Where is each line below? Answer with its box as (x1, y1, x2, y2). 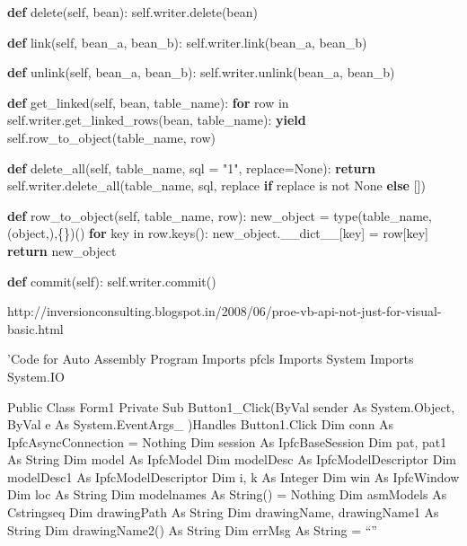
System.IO (7, 366, 65, 385)
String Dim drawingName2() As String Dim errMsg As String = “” (7, 520, 377, 539)
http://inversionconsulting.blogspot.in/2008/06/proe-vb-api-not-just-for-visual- (7, 302, 442, 321)
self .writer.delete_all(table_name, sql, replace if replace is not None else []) (7, 176, 426, 195)
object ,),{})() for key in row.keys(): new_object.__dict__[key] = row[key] (12, 224, 429, 242)
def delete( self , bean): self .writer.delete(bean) (7, 3, 258, 21)
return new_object (7, 241, 117, 260)
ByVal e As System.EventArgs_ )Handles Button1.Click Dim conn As (7, 415, 394, 434)
